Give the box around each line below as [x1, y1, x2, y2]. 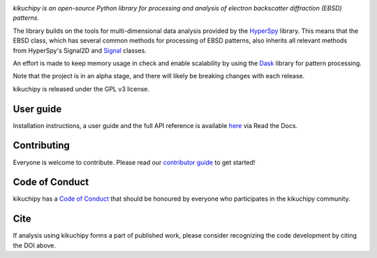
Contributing [13, 140, 70, 152]
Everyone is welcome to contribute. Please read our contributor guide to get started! [13, 158, 256, 166]
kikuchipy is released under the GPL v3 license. [13, 85, 150, 93]
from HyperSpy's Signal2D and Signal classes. [13, 46, 147, 55]
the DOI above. [13, 241, 56, 250]
